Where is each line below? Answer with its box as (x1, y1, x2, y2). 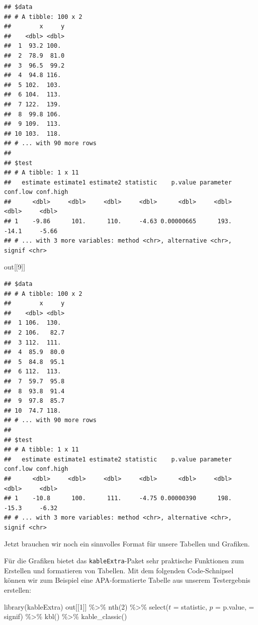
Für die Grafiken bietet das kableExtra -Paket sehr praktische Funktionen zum (4, 555, 244, 566)
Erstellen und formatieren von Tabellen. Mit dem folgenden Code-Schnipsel (4, 565, 234, 575)
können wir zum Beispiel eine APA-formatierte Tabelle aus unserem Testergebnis (4, 575, 251, 585)
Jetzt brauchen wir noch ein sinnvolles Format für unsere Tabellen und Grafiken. (4, 538, 250, 549)
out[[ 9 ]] (4, 262, 25, 272)
